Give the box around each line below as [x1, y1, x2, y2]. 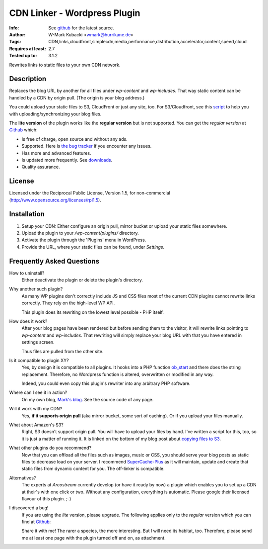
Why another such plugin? [9, 286, 63, 292]
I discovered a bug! [9, 505, 49, 511]
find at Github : [21, 519, 51, 525]
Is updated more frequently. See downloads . [21, 157, 113, 163]
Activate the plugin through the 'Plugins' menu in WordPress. [21, 237, 146, 243]
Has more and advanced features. [21, 150, 91, 156]
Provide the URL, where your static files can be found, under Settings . [21, 244, 165, 250]
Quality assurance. [21, 164, 60, 170]
